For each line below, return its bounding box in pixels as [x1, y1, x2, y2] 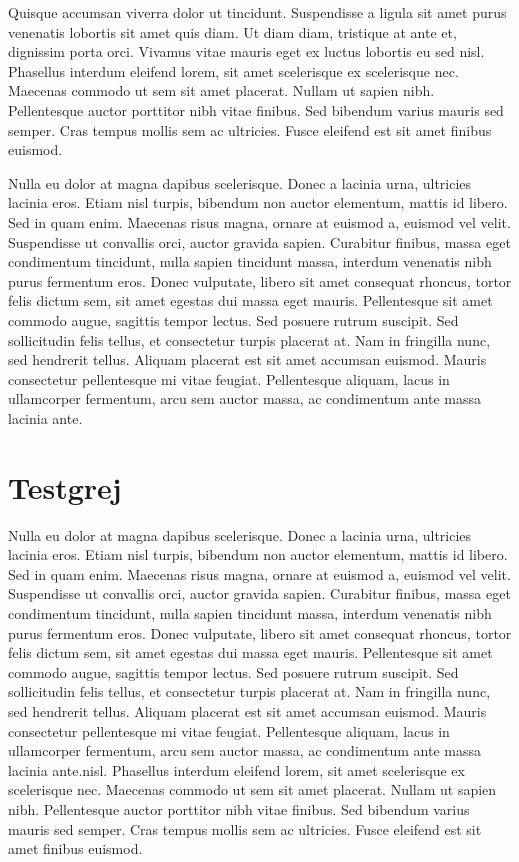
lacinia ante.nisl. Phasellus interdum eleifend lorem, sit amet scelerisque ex [8, 759, 465, 780]
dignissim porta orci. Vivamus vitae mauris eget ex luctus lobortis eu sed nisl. [8, 41, 485, 62]
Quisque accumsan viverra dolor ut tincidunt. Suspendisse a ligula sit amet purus [8, 2, 507, 22]
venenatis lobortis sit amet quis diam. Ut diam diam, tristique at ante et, [8, 21, 457, 42]
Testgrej [8, 466, 122, 507]
